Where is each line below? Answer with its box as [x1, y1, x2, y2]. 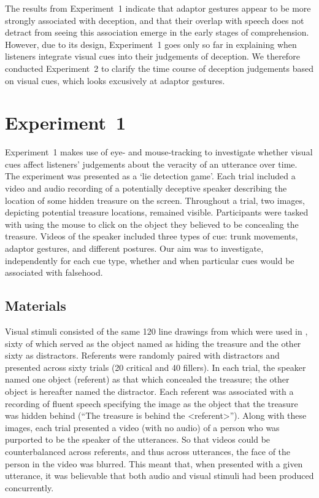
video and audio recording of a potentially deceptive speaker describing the [5, 182, 287, 195]
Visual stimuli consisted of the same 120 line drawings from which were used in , [5, 325, 308, 338]
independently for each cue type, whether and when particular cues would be [5, 254, 294, 267]
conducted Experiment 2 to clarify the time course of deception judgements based [5, 61, 313, 74]
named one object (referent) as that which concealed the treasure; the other [5, 373, 290, 386]
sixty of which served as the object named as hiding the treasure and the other [5, 337, 301, 349]
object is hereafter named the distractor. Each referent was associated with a [5, 384, 294, 397]
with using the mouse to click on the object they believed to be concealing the [5, 217, 299, 230]
